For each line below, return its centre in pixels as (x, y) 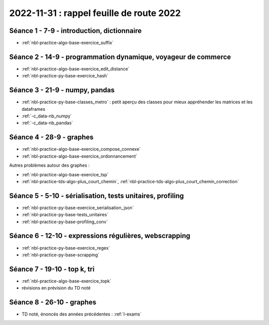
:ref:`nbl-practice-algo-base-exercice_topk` (67, 281)
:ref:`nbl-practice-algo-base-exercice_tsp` (65, 174)
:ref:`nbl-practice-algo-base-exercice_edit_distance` (75, 69)
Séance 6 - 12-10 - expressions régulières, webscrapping (100, 236)
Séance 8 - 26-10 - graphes (53, 302)
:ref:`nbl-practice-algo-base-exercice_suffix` (68, 43)
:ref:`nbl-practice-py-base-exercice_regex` (66, 248)
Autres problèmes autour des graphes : (49, 165)
